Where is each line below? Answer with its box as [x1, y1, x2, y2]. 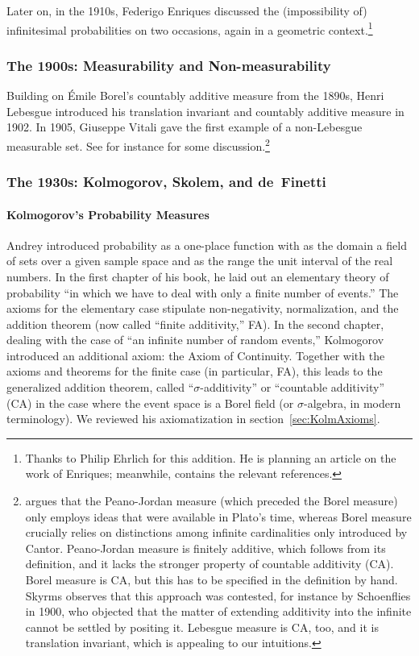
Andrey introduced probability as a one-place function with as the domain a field [6, 236, 407, 253]
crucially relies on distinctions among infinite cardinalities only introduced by [25, 524, 408, 541]
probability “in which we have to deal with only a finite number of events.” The [6, 284, 399, 301]
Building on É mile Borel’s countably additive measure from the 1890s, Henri [6, 87, 384, 104]
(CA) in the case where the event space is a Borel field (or [6, 394, 294, 411]
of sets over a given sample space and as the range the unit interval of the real [6, 252, 393, 269]
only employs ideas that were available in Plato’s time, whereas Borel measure [25, 508, 412, 525]
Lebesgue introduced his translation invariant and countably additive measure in [6, 102, 404, 119]
